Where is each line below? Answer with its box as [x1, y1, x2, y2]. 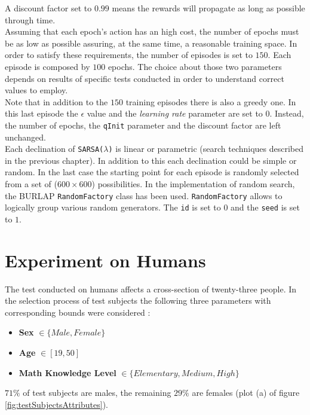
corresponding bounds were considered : [5, 306, 151, 318]
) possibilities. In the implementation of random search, [91, 178, 295, 190]
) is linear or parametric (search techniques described [108, 142, 304, 155]
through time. [5, 13, 56, 26]
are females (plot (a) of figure [192, 386, 300, 399]
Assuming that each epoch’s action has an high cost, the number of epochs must [5, 25, 299, 38]
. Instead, [269, 107, 304, 120]
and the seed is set [231, 201, 300, 213]
